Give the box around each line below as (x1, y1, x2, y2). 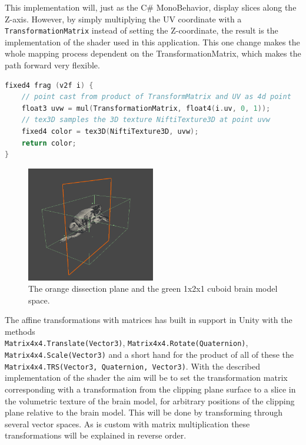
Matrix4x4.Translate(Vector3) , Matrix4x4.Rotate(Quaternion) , (5, 337, 248, 349)
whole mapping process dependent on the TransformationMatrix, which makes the (5, 47, 301, 60)
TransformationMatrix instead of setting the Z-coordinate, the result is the (5, 24, 278, 37)
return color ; (21, 139, 76, 147)
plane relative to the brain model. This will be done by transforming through (5, 406, 283, 418)
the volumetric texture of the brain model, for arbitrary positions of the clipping (5, 394, 295, 407)
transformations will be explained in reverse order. (5, 429, 187, 441)
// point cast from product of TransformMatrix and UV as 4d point (21, 93, 291, 101)
